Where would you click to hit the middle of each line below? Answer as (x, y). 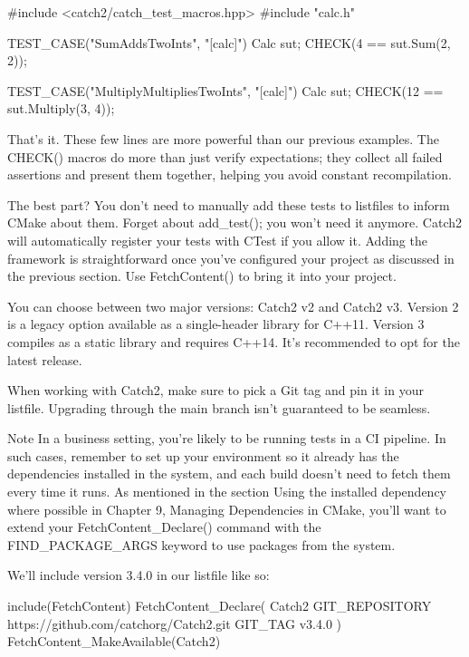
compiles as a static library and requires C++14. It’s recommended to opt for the (234, 341)
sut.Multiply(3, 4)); (61, 108)
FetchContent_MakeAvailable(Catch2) (114, 641)
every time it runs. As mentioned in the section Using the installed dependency (227, 492)
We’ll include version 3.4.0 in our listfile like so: (139, 575)
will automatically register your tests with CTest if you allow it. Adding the (217, 240)
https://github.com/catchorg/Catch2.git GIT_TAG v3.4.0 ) (174, 623)
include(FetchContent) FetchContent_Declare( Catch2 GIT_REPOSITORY (220, 606)
